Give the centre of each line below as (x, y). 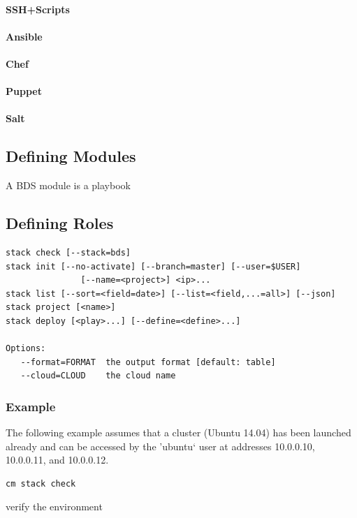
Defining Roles (60, 223)
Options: (26, 349)
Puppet (24, 91)
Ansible (24, 36)
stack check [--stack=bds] (68, 252)
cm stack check (41, 483)
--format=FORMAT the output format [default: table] (148, 362)
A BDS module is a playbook (68, 185)
